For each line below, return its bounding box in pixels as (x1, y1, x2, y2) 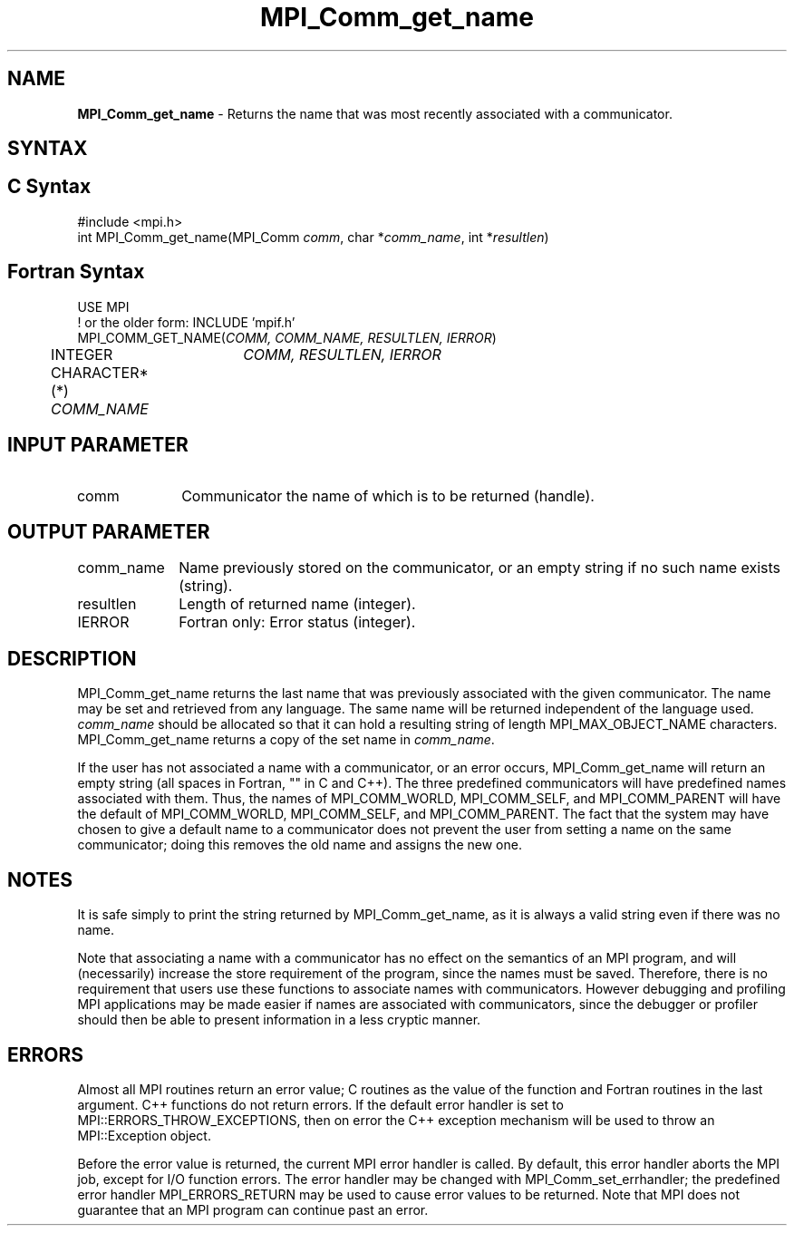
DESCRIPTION (7, 646, 137, 670)
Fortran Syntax (7, 260, 145, 284)
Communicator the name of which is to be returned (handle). (181, 486, 595, 505)
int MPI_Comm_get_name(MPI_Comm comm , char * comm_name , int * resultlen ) (77, 228, 549, 245)
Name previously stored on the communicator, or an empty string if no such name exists (179, 558, 781, 578)
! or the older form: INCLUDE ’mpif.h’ (77, 314, 295, 330)
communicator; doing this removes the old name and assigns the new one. (77, 837, 522, 853)
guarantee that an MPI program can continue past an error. (77, 1201, 429, 1218)
